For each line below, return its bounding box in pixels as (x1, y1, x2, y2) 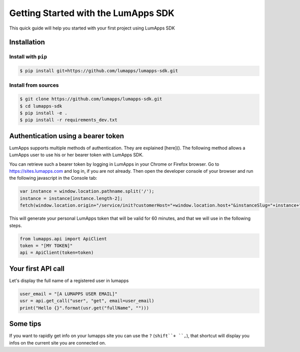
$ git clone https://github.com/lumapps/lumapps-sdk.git (19, 96, 162, 102)
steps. (9, 222, 22, 228)
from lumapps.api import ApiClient (19, 236, 107, 241)
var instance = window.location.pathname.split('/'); (19, 188, 154, 194)
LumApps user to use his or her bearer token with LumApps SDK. (9, 152, 143, 158)
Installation (9, 38, 45, 47)
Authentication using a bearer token (9, 132, 124, 140)
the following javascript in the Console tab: (9, 175, 97, 181)
